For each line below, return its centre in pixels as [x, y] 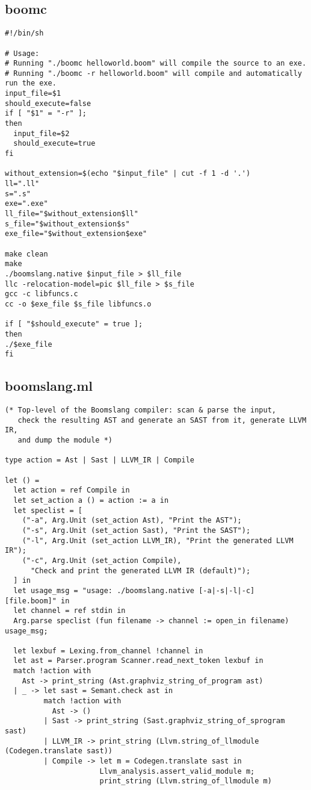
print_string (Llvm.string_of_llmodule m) [186, 781]
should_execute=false [48, 103]
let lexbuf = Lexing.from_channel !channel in [108, 651]
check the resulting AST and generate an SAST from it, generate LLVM [162, 420]
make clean [26, 254]
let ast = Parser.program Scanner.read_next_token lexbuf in [138, 661]
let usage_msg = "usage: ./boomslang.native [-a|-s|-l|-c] [134, 590]
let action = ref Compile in [72, 490]
